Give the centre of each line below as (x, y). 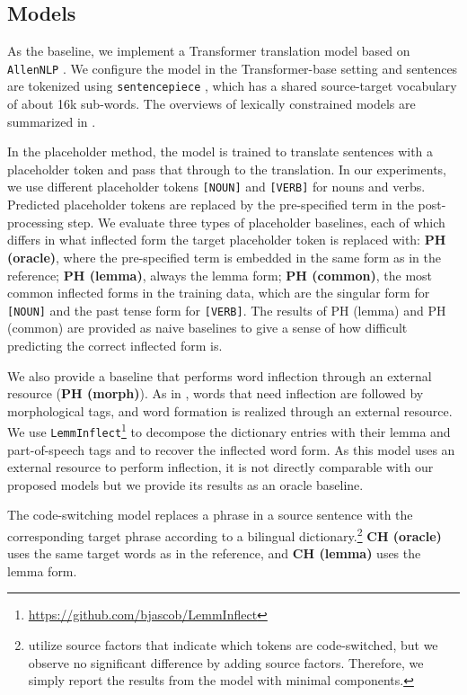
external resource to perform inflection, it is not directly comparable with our (220, 467)
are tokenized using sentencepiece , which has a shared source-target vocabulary (232, 86)
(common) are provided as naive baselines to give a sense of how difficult (207, 328)
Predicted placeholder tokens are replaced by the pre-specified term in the (211, 205)
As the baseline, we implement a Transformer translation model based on (209, 51)
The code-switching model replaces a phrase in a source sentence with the (210, 515)
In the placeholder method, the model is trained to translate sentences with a (220, 151)
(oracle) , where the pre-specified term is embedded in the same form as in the (224, 257)
